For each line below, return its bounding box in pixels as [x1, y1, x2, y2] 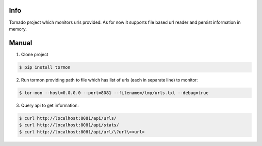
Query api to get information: [21, 102, 79, 108]
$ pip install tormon [19, 65, 71, 70]
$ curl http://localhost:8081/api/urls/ [19, 115, 116, 121]
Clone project [21, 51, 49, 57]
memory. [9, 26, 27, 32]
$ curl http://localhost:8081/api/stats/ [19, 122, 119, 128]
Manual [9, 39, 33, 47]
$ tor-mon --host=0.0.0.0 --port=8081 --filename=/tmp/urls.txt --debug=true [19, 90, 209, 96]
